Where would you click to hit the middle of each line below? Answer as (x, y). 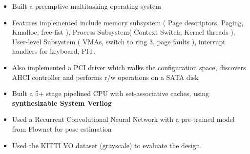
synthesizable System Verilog (62, 103)
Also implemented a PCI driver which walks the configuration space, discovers (129, 67)
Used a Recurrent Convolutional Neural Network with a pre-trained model (123, 119)
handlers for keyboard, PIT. (54, 51)
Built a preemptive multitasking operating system (86, 6)
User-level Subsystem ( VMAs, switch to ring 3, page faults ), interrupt (119, 41)
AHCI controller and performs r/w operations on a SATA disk (105, 77)
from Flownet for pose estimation (62, 128)
